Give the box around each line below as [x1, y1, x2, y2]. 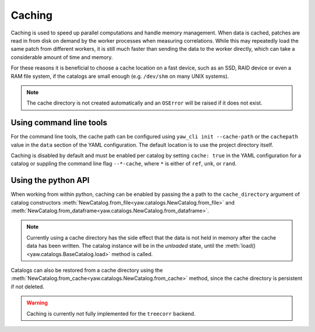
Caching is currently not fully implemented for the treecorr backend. [26, 310, 195, 317]
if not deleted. [10, 283, 45, 290]
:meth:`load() [225, 243, 256, 250]
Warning [26, 299, 48, 306]
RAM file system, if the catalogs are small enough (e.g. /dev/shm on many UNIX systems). [10, 72, 229, 79]
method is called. [111, 250, 153, 257]
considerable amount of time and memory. [10, 53, 113, 61]
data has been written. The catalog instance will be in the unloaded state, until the [26, 243, 224, 250]
